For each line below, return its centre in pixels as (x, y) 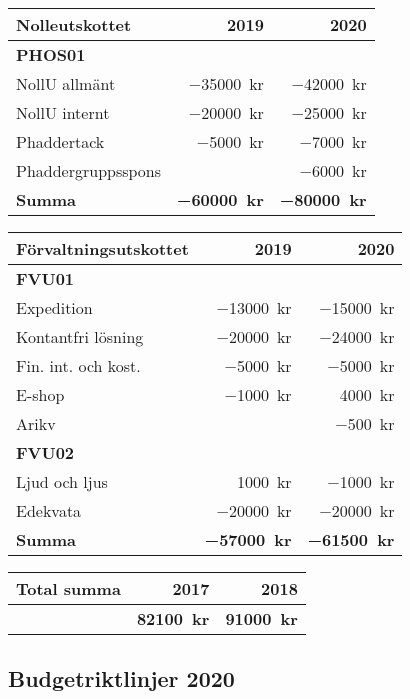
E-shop (40, 394)
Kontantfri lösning (80, 336)
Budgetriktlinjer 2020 (121, 678)
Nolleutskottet (74, 24)
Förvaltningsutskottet (102, 248)
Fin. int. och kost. (78, 365)
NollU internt (63, 112)
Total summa (68, 588)
